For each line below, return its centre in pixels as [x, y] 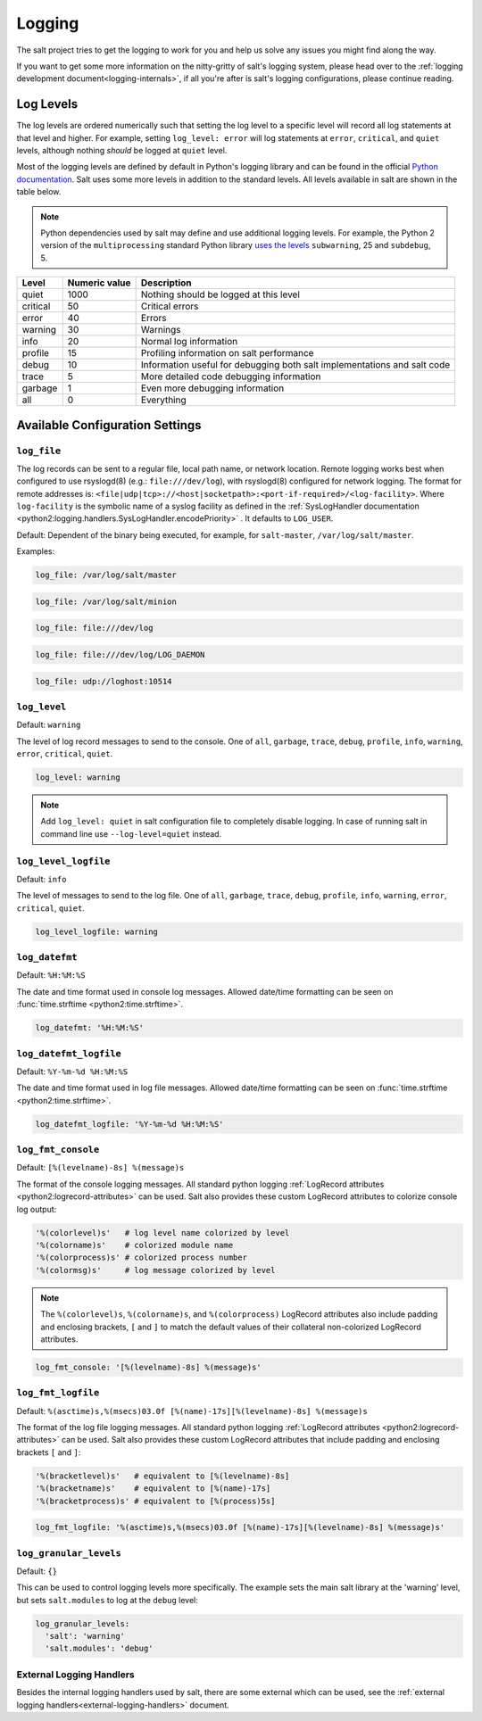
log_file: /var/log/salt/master [106, 575]
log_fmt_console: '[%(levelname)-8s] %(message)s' [149, 1367]
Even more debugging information [212, 388]
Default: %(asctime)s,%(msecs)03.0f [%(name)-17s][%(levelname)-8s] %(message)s [192, 1411]
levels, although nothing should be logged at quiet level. [122, 151]
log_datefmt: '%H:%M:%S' [90, 1028]
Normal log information [189, 342]
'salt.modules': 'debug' [99, 1649]
